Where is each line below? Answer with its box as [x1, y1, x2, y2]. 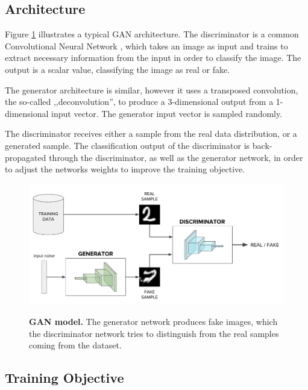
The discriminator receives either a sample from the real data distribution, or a [5, 127, 297, 140]
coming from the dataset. [29, 339, 122, 351]
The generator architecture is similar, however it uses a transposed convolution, [5, 83, 298, 96]
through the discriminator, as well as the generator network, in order [49, 151, 303, 163]
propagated [5, 151, 46, 163]
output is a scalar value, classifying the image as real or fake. [5, 63, 230, 75]
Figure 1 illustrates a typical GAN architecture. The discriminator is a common [5, 28, 299, 40]
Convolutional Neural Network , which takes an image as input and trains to [5, 39, 288, 52]
